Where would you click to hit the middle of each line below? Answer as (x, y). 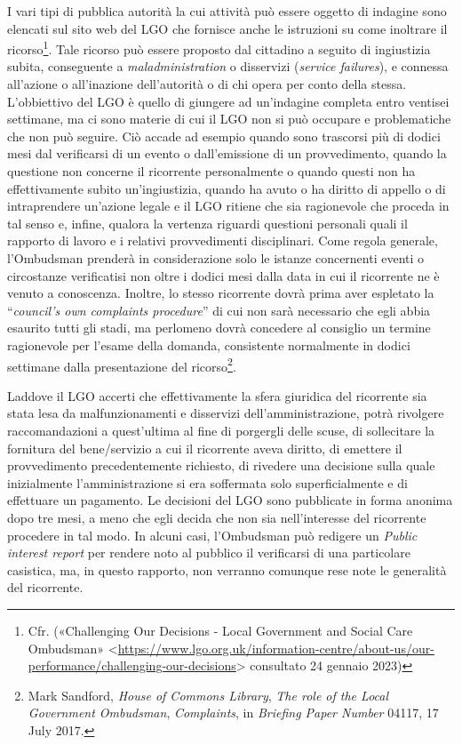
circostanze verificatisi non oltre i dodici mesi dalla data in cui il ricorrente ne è (223, 275)
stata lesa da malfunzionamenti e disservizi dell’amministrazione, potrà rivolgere (226, 413)
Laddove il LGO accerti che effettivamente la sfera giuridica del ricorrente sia (217, 395)
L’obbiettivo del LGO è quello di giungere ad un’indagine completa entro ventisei (228, 101)
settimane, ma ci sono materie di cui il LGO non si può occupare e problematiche (229, 119)
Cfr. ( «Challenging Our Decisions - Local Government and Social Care (220, 630)
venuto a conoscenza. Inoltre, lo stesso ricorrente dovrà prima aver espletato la (221, 293)
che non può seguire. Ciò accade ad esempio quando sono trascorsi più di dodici (224, 136)
